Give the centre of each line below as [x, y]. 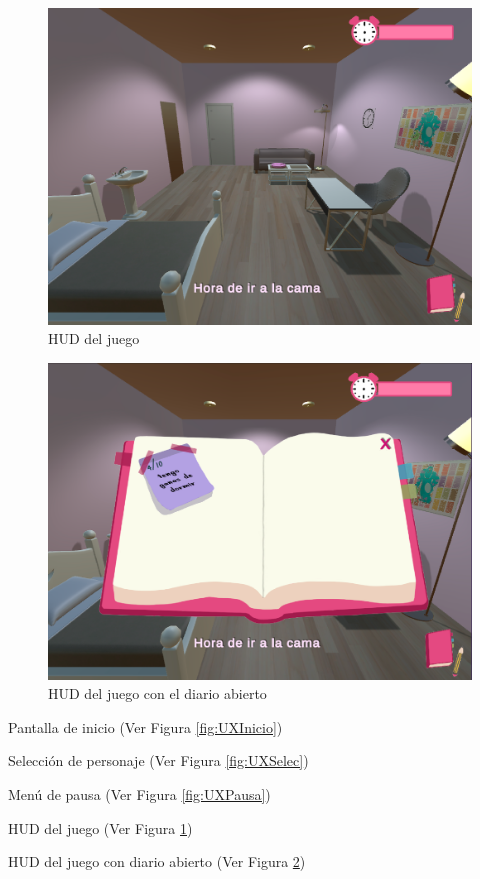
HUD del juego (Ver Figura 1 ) [100, 827]
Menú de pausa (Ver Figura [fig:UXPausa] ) [139, 794]
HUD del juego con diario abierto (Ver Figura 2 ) [157, 861]
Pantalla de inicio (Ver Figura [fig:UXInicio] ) [145, 726]
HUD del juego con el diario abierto [157, 693]
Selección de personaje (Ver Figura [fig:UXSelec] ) [158, 760]
